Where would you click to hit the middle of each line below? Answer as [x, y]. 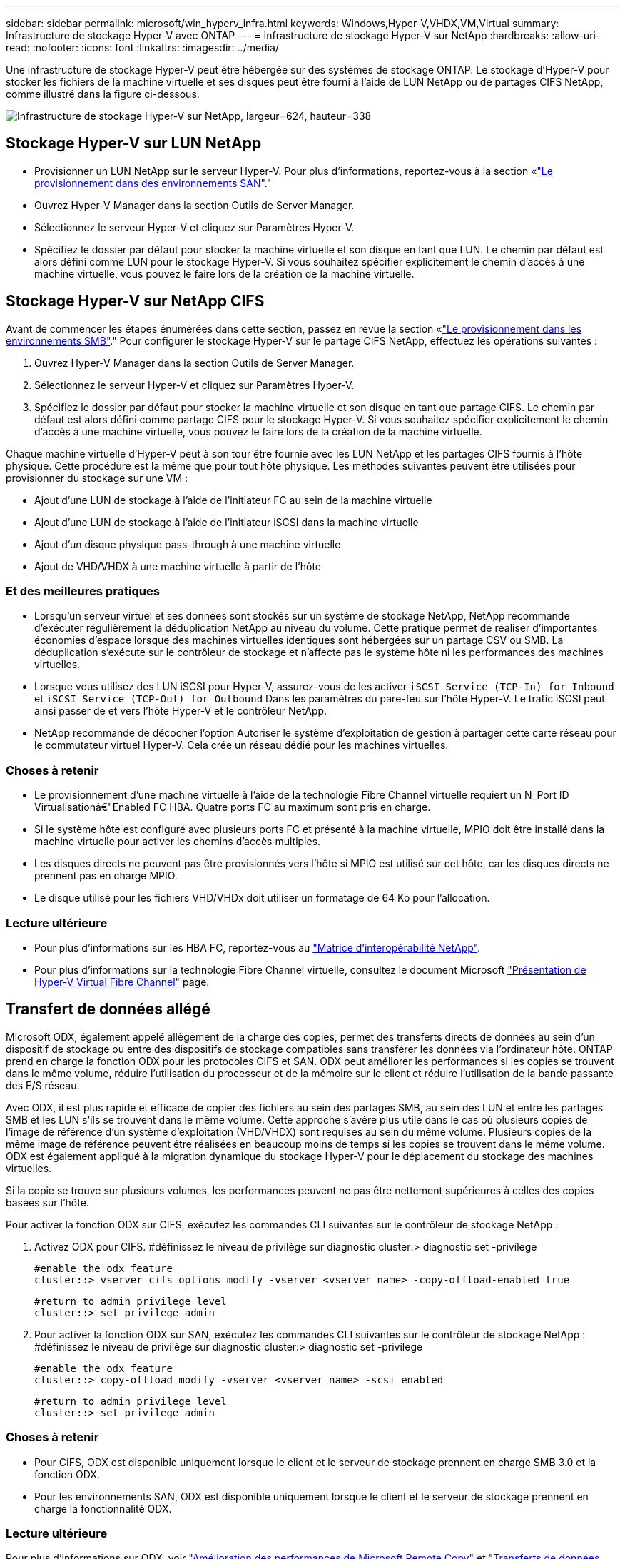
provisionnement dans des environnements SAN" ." [153, 183]
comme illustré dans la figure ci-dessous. [103, 94]
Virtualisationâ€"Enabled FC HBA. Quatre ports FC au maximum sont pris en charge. [233, 807]
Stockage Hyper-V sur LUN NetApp [134, 143]
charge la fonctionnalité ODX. [103, 1508]
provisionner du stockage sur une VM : [97, 478]
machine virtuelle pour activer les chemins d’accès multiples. [178, 842]
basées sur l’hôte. [47, 1202]
